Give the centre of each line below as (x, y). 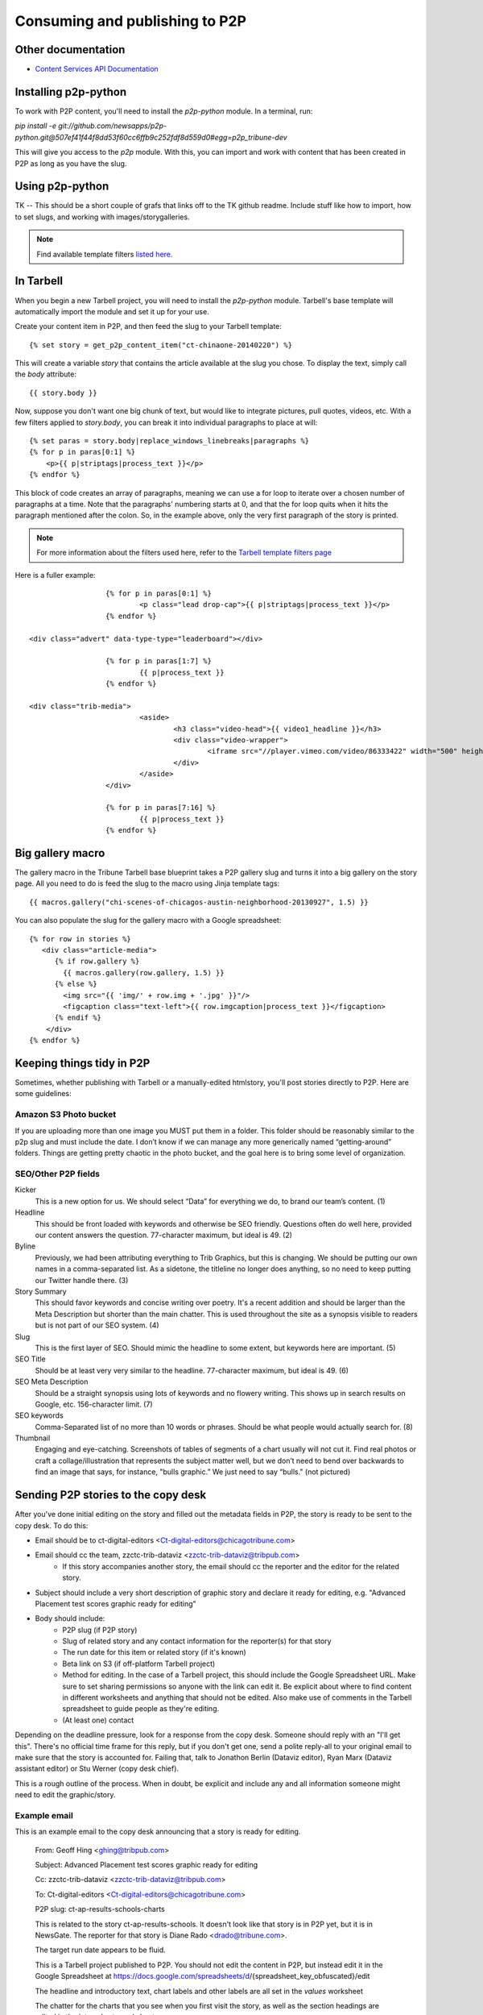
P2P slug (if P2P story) (100, 1630)
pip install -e (35, 126)
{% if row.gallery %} (97, 962)
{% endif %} (78, 1018)
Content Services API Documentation (97, 69)
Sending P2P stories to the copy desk (111, 1495)
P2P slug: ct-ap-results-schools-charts (100, 1909)
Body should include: (70, 1618)
